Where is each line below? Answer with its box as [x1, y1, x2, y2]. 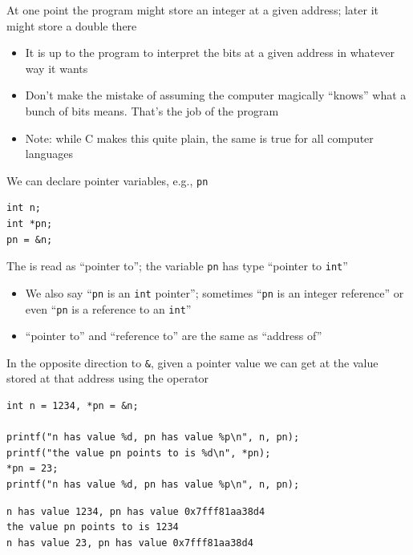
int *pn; [6, 218, 53, 229]
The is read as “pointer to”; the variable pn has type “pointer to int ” [6, 257, 348, 274]
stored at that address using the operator [6, 370, 209, 387]
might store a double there [6, 17, 137, 34]
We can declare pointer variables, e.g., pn [6, 172, 209, 188]
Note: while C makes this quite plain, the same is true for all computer [25, 129, 374, 146]
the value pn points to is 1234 [6, 521, 179, 533]
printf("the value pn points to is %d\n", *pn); [6, 447, 271, 459]
